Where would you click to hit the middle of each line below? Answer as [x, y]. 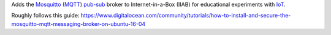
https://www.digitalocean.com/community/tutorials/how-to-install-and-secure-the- [186, 16]
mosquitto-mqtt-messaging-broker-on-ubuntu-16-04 [78, 24]
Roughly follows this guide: [45, 16]
